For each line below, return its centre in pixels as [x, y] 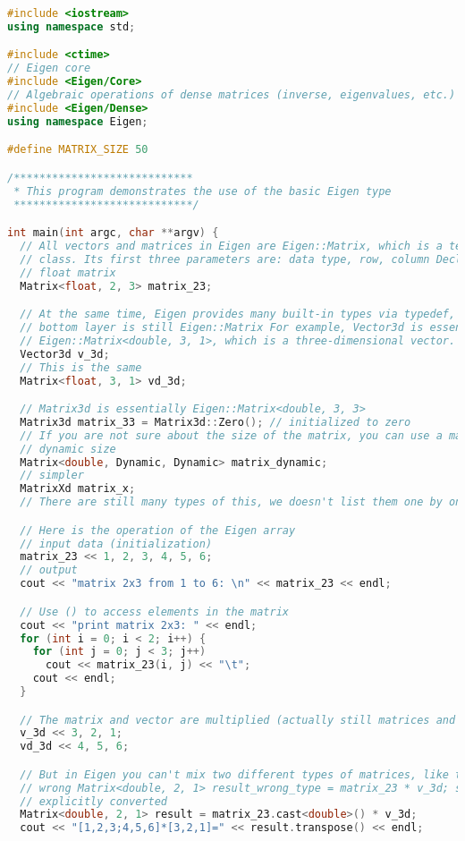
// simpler [52, 476]
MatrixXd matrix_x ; [78, 489]
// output [49, 570]
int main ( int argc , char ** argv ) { [113, 233]
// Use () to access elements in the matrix [154, 612]
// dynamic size [68, 449]
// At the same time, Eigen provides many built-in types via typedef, [238, 314]
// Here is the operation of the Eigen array [158, 530]
